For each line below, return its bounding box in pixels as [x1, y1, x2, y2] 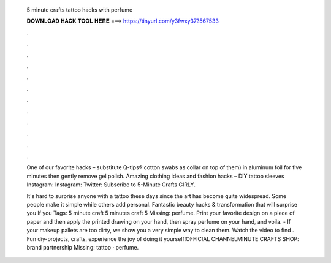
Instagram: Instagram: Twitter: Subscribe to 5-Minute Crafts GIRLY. [26, 181, 196, 188]
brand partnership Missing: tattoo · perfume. [26, 243, 139, 251]
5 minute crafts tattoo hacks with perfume [26, 6, 133, 13]
